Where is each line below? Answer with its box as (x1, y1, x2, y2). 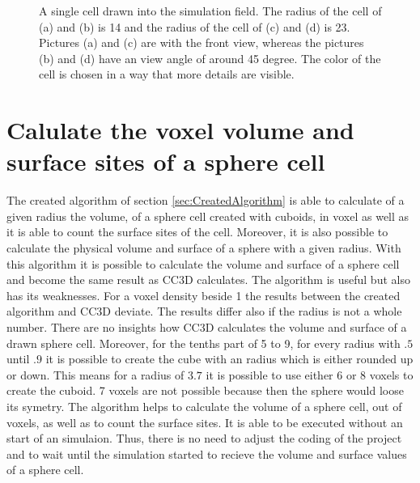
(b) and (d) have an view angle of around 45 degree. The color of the (39, 49, 381, 66)
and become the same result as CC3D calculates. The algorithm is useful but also (6, 271, 410, 288)
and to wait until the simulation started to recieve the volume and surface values (6, 445, 407, 462)
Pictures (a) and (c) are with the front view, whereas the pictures (39, 34, 364, 51)
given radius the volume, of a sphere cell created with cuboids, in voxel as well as (6, 207, 409, 224)
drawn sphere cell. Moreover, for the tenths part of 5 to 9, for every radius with (6, 334, 401, 351)
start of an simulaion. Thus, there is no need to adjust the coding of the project (6, 430, 402, 447)
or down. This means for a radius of (6, 366, 185, 383)
